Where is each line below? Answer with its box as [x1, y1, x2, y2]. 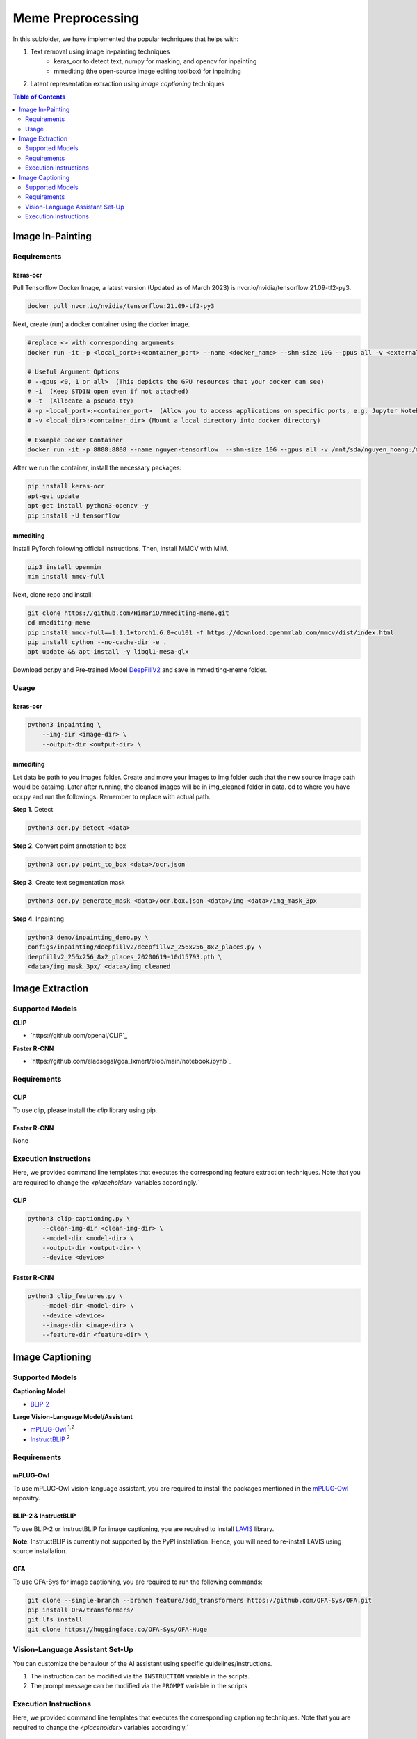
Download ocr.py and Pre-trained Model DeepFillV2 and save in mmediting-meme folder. [13, 666, 268, 674]
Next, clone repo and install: [13, 590, 94, 598]
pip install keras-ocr [27, 482, 105, 490]
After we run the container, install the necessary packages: [13, 463, 182, 472]
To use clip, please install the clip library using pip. [13, 1106, 158, 1114]
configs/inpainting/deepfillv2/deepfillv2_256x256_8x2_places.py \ [27, 943, 263, 951]
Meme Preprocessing [13, 10, 139, 26]
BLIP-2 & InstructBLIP [13, 1512, 76, 1520]
